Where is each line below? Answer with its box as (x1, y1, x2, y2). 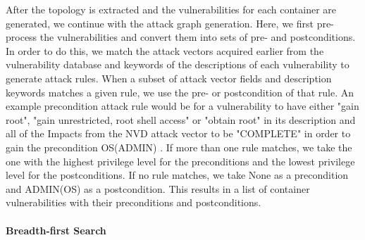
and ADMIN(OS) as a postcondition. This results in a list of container (6, 181, 310, 196)
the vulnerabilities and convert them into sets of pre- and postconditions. (39, 30, 356, 44)
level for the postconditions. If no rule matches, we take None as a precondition (6, 168, 349, 182)
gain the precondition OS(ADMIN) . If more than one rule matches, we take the (6, 139, 352, 154)
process (6, 30, 37, 44)
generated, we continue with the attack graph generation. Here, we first (6, 15, 314, 30)
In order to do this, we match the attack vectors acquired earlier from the (6, 43, 324, 58)
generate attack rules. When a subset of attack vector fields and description (6, 70, 332, 85)
